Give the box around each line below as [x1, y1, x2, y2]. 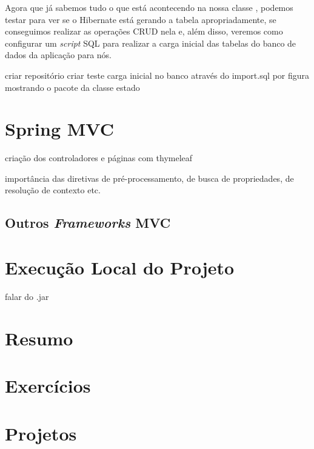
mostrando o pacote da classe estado [5, 81, 140, 93]
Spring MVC [5, 116, 114, 141]
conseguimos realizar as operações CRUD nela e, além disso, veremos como [5, 25, 283, 38]
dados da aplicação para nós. [5, 48, 112, 61]
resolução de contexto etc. [5, 184, 101, 196]
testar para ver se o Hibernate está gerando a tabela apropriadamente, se [5, 13, 276, 25]
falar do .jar [5, 290, 49, 302]
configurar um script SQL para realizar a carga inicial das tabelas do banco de [5, 36, 296, 49]
